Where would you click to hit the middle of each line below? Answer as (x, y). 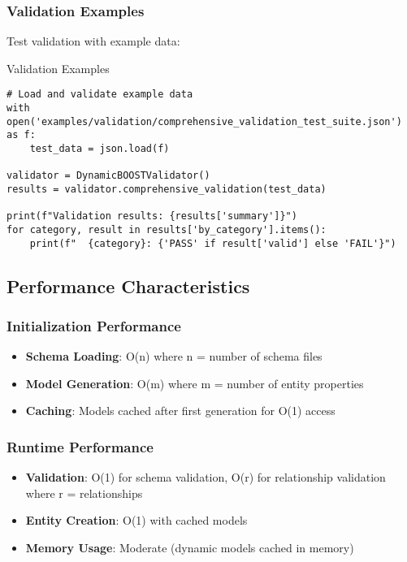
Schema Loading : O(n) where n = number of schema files (174, 356)
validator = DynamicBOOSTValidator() (108, 176)
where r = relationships (84, 493)
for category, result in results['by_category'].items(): (167, 229)
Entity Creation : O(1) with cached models (136, 520)
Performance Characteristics (128, 285)
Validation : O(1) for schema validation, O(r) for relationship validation (206, 477)
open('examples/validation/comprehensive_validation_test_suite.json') (204, 121)
